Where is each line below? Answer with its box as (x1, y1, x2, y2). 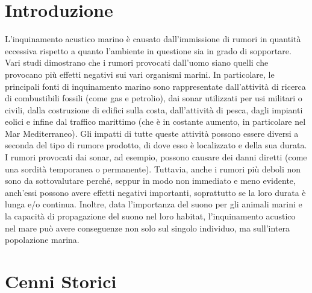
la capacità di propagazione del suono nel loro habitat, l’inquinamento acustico (5, 210, 296, 222)
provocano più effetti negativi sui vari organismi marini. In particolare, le (5, 68, 275, 80)
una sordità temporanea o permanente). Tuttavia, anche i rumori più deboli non (5, 162, 301, 175)
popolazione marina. (5, 233, 80, 246)
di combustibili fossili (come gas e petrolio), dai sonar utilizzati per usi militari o (5, 92, 302, 104)
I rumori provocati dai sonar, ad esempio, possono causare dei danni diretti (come (5, 151, 307, 163)
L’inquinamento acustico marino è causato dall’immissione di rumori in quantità (5, 33, 301, 45)
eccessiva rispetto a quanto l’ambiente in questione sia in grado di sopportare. (5, 44, 292, 57)
